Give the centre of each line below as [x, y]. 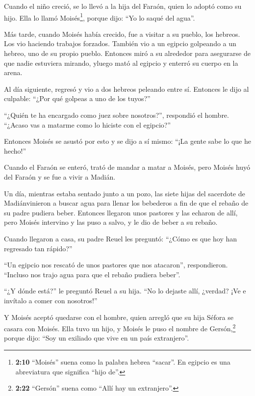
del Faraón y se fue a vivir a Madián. [60, 176]
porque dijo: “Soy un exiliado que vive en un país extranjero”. [97, 338]
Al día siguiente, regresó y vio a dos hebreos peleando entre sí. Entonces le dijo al [127, 89]
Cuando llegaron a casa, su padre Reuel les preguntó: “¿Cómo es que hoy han [121, 238]
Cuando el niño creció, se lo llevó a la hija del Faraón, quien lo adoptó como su [123, 6]
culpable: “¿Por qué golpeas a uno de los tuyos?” [77, 98]
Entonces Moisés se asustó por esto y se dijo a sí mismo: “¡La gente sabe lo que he [127, 141]
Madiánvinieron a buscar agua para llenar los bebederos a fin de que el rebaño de [126, 203]
